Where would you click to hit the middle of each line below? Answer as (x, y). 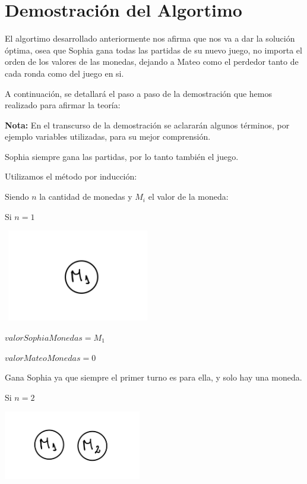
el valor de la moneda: (188, 197)
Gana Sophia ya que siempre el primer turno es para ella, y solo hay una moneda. (153, 377)
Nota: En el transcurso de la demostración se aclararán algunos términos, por (147, 125)
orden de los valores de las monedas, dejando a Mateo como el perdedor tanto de (152, 62)
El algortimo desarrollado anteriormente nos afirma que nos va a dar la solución (150, 38)
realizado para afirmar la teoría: (63, 105)
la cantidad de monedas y (86, 197)
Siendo (17, 197)
